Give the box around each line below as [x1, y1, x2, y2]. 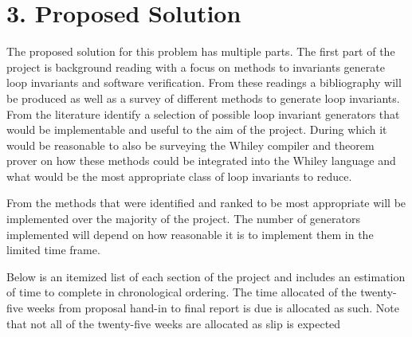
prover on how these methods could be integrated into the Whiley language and [6, 152, 396, 169]
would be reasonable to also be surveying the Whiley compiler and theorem [6, 136, 375, 153]
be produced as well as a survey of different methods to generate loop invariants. [6, 89, 400, 106]
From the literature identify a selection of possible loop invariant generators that [6, 105, 400, 122]
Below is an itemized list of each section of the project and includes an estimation [6, 268, 406, 284]
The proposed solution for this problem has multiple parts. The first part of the [6, 43, 395, 60]
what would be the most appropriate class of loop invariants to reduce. [6, 167, 352, 184]
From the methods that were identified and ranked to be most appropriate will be [6, 194, 406, 211]
